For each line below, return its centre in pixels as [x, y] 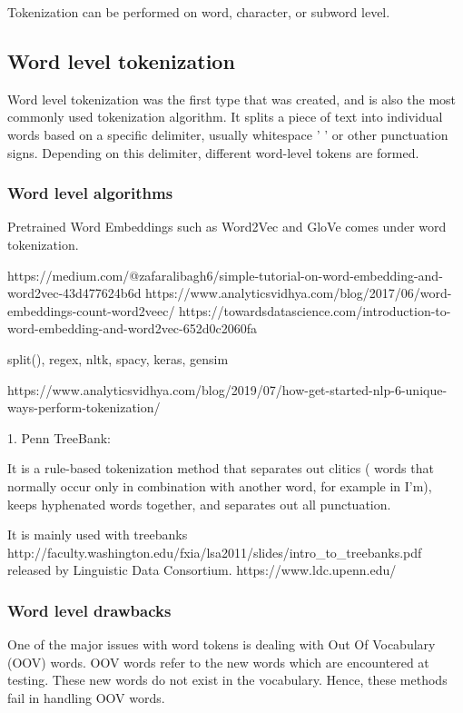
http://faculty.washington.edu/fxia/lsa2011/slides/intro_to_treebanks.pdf [215, 552]
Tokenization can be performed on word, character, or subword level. [199, 12]
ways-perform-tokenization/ [84, 407]
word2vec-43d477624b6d [74, 293]
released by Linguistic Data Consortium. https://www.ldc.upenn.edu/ [202, 570]
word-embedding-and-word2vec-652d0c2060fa [133, 328]
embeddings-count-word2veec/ [91, 310]
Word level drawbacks [89, 610]
